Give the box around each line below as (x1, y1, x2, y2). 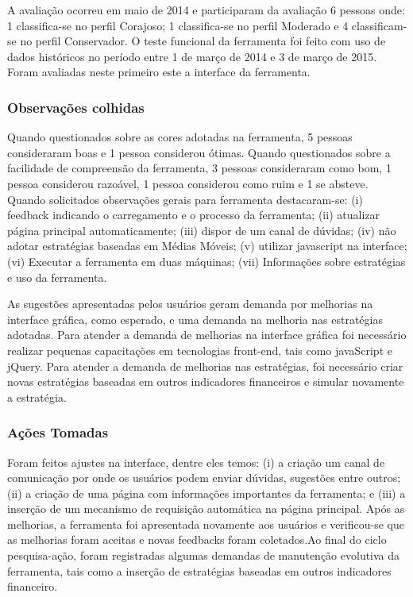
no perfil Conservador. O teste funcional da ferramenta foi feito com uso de (20, 33, 386, 49)
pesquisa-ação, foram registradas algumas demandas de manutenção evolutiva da (7, 547, 400, 564)
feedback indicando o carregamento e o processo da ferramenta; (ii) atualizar (7, 206, 380, 223)
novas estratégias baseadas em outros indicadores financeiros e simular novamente (7, 373, 404, 390)
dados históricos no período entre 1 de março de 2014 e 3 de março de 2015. (7, 48, 377, 64)
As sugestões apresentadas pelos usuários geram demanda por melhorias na (7, 295, 373, 312)
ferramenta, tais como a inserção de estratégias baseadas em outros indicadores (7, 562, 392, 579)
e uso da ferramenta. (7, 268, 107, 285)
